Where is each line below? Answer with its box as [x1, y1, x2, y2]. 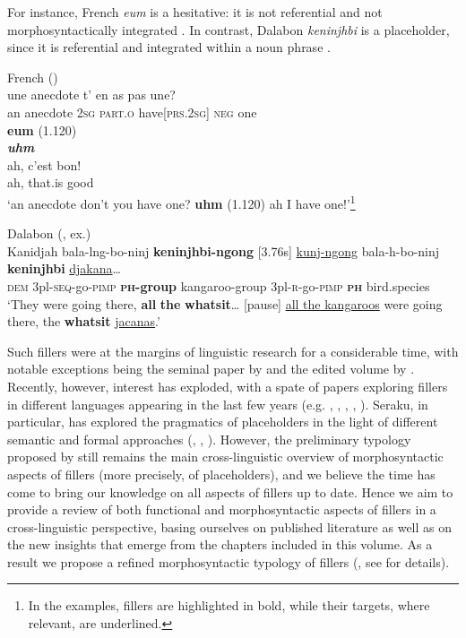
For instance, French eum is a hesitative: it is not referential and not [7, 3, 383, 21]
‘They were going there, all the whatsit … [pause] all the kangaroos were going [7, 294, 443, 313]
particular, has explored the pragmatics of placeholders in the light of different [7, 412, 438, 431]
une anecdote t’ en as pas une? [7, 85, 176, 104]
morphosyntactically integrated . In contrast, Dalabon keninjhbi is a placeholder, [7, 20, 450, 39]
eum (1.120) [7, 120, 77, 139]
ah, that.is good [7, 173, 94, 192]
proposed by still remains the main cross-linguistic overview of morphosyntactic [7, 447, 444, 466]
